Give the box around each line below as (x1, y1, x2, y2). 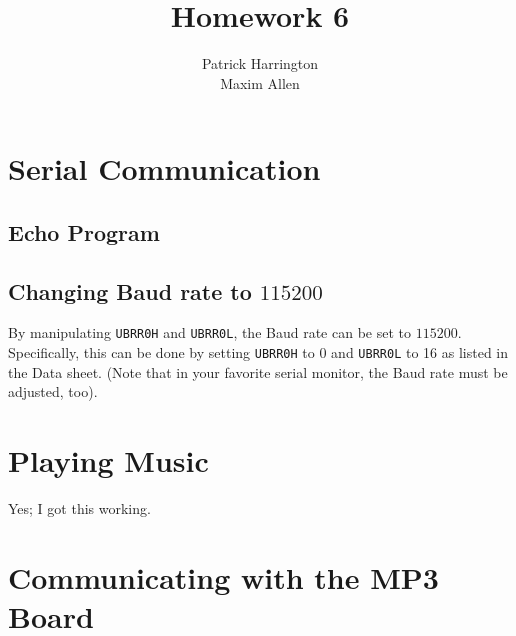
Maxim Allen (220, 72, 300, 93)
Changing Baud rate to (8, 275, 252, 306)
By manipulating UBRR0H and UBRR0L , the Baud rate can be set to (8, 322, 411, 343)
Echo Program (8, 216, 160, 247)
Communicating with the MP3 (8, 556, 439, 597)
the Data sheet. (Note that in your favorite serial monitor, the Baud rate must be (8, 361, 508, 382)
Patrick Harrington (201, 53, 319, 74)
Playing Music (8, 440, 209, 481)
